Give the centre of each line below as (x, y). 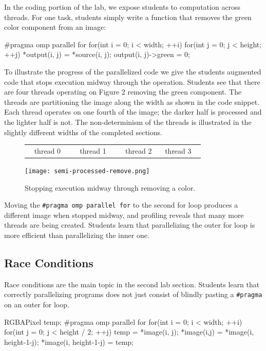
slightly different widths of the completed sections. (83, 132)
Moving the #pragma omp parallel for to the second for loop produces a (121, 205)
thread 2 (139, 150)
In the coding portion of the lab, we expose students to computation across (122, 7)
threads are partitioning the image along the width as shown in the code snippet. (132, 101)
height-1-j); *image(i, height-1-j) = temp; (69, 341)
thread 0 (47, 150)
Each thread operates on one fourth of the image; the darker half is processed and (133, 112)
